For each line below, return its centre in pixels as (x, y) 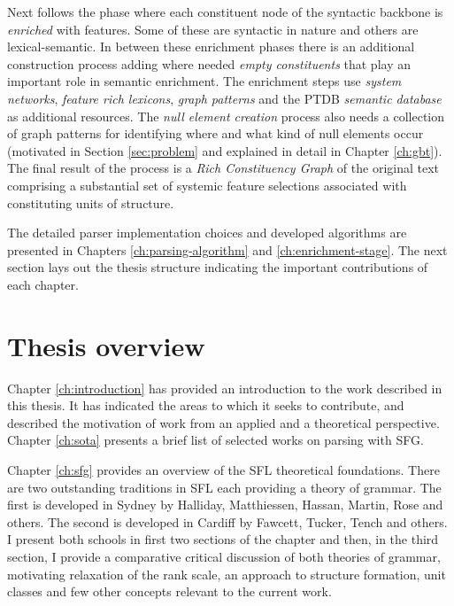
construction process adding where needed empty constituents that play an (209, 63)
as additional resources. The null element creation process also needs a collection (226, 116)
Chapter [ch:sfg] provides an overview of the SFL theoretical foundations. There (223, 470)
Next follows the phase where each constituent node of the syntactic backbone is (225, 12)
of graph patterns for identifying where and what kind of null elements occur (215, 133)
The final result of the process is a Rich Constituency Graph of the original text (223, 168)
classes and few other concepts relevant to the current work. (169, 591)
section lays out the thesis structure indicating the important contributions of (218, 267)
